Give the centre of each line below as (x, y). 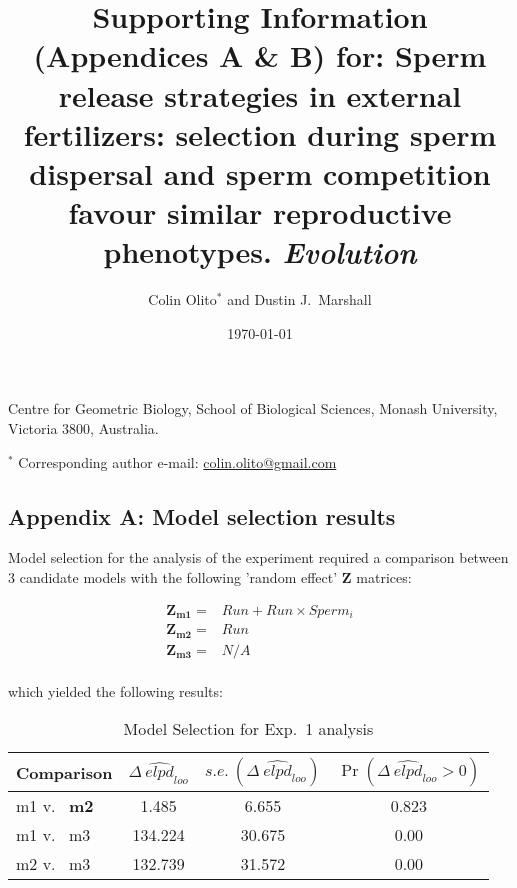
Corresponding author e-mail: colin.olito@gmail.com (177, 461)
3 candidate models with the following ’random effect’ (173, 577)
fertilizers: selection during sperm (260, 133)
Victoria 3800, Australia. (83, 428)
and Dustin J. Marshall (299, 299)
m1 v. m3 (53, 835)
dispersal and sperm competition (260, 172)
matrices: (384, 577)
